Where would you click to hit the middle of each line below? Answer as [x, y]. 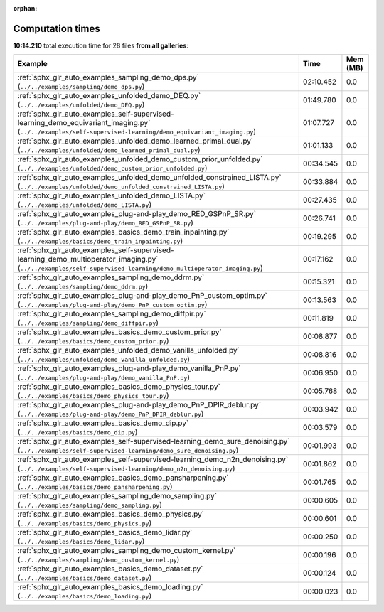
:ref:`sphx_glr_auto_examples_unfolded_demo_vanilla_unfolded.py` [128, 350]
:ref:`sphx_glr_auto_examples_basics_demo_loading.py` [110, 587]
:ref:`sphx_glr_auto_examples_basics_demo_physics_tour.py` [119, 387]
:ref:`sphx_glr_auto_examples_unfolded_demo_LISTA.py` [112, 195]
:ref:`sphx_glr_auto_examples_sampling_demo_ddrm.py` [111, 277]
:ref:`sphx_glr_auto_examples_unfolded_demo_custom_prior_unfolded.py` [140, 159]
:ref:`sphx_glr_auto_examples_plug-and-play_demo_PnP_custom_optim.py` [143, 296]
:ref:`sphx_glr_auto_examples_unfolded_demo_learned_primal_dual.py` [135, 141]
